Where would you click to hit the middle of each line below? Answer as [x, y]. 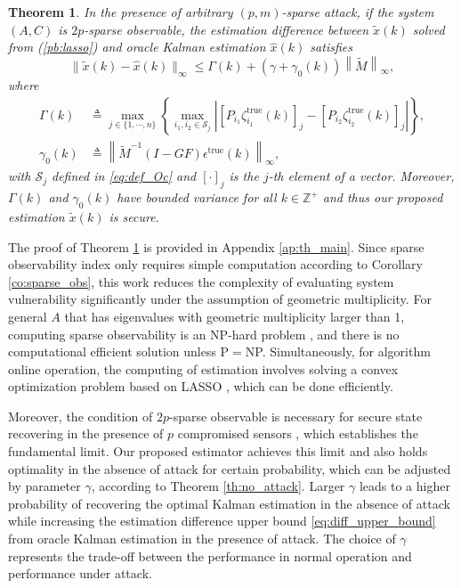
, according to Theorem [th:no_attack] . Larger [218, 486]
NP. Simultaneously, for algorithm [338, 351]
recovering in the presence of [86, 433]
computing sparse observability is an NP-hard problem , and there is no [204, 334]
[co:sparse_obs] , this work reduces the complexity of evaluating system [201, 281]
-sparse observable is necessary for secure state [295, 416]
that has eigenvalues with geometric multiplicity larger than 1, [235, 316]
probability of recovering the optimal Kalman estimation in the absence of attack [229, 503]
